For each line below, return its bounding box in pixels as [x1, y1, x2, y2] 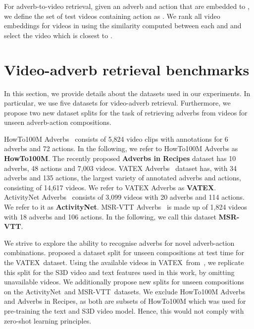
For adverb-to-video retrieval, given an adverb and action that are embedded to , [4, 1, 250, 11]
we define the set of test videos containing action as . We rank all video [4, 10, 220, 21]
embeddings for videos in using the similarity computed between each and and [4, 20, 242, 31]
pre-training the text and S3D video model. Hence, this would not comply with [4, 305, 244, 316]
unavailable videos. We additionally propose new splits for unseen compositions [4, 276, 244, 287]
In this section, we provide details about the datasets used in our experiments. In [4, 88, 251, 98]
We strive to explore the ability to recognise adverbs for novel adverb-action [4, 237, 235, 248]
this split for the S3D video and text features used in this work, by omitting [4, 267, 235, 277]
